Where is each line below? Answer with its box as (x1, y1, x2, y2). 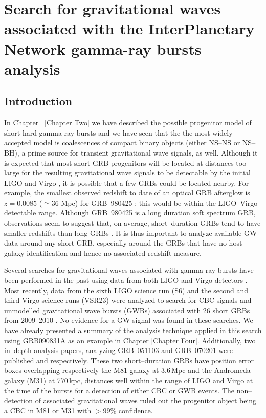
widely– (212, 127, 236, 138)
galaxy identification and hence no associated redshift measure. (4, 247, 202, 258)
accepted (4, 137, 31, 148)
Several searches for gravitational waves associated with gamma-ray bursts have (4, 265, 254, 275)
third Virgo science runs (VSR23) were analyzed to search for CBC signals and (4, 295, 252, 305)
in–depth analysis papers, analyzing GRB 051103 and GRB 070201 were (4, 345, 233, 356)
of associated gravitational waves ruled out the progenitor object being (35, 395, 257, 406)
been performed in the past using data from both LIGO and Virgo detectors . (4, 275, 248, 285)
